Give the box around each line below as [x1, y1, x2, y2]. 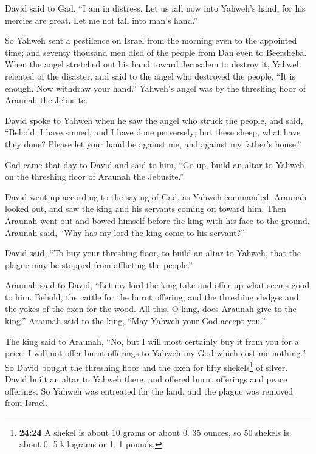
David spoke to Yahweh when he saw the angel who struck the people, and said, [5, 113, 303, 126]
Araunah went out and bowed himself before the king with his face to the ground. [5, 214, 310, 226]
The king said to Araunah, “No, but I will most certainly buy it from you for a [5, 334, 299, 347]
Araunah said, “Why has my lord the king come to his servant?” [5, 226, 245, 239]
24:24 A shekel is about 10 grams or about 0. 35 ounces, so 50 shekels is [19, 425, 290, 438]
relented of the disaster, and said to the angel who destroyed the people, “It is [5, 69, 296, 82]
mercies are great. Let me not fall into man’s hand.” [5, 13, 197, 26]
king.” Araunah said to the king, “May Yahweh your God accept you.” [5, 314, 266, 327]
